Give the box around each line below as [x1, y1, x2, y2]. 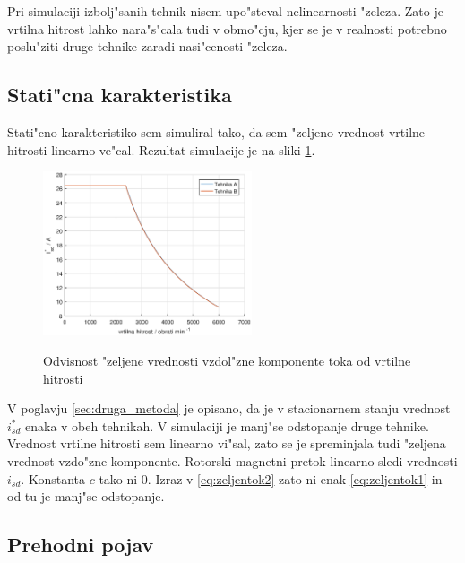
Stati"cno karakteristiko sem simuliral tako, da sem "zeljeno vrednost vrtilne [7, 122, 426, 141]
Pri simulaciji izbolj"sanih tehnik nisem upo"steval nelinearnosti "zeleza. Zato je [7, 2, 443, 20]
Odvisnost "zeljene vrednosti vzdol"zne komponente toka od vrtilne [43, 351, 411, 370]
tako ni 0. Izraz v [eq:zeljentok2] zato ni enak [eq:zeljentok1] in [99, 469, 443, 488]
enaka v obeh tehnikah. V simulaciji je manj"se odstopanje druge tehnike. [25, 416, 429, 435]
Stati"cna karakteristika [7, 81, 232, 108]
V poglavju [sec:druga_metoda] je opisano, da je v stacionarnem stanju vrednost [7, 399, 451, 418]
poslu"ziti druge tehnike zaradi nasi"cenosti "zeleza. [7, 37, 288, 56]
